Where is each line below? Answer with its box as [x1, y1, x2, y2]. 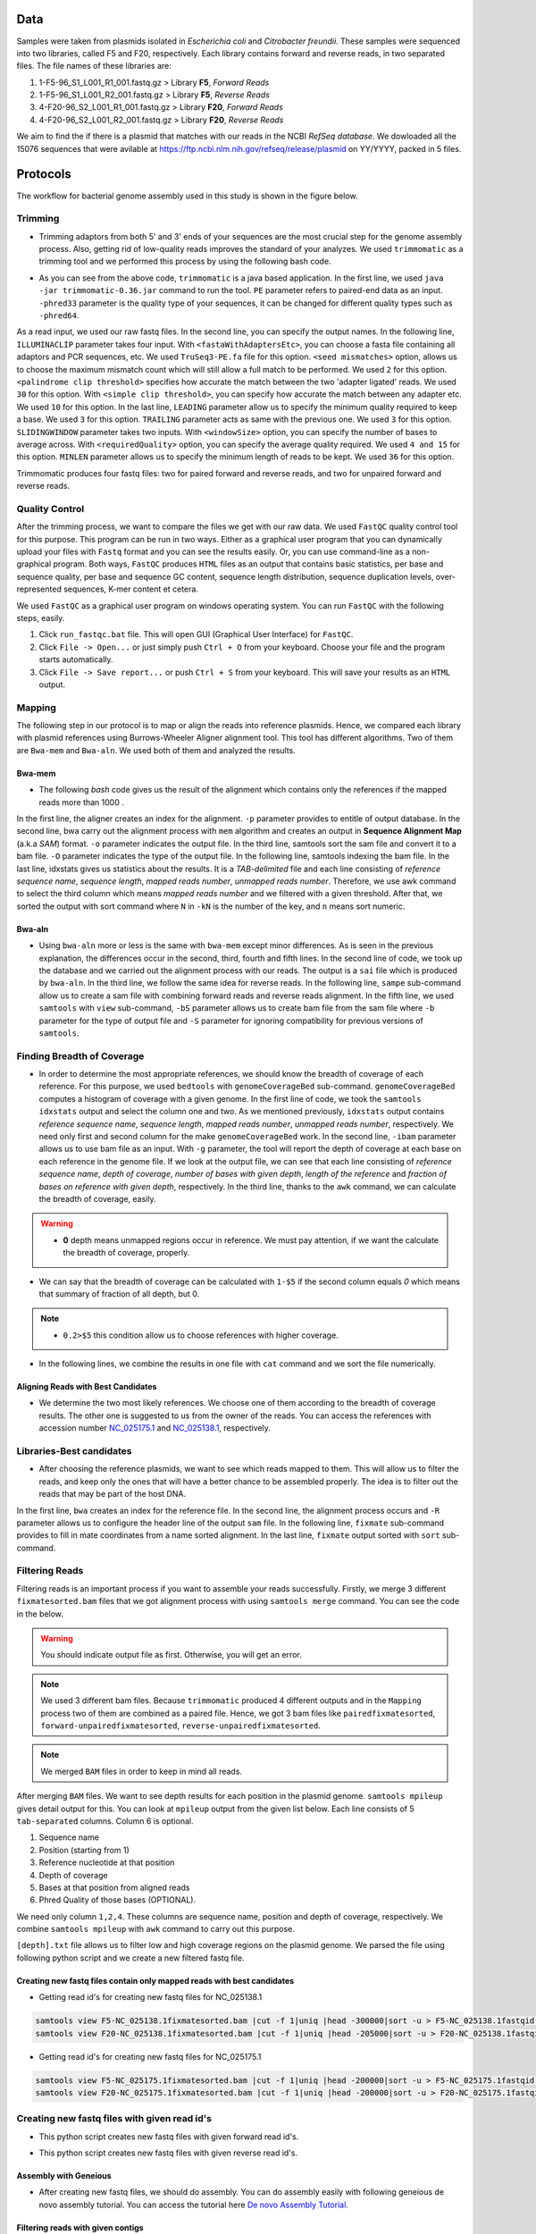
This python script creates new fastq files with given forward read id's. [38, 2131, 299, 2142]
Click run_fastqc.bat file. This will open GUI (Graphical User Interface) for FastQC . [38, 629, 354, 640]
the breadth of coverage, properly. [63, 1247, 190, 1258]
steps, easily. [16, 612, 65, 623]
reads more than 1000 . [38, 796, 124, 808]
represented [16, 584, 62, 594]
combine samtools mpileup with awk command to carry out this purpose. [16, 1924, 295, 1935]
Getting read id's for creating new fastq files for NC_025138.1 [38, 1992, 263, 2003]
